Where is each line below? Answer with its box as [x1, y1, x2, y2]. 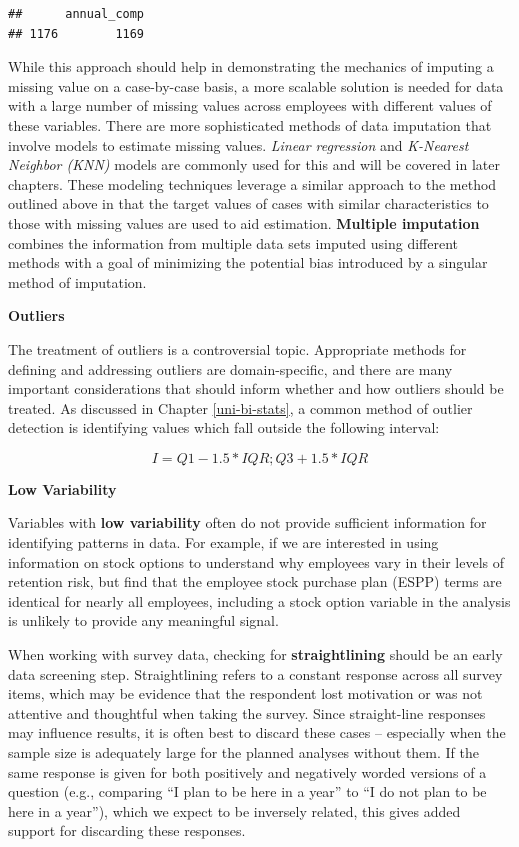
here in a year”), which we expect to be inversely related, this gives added [8, 800, 461, 821]
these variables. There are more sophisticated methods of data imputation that [8, 114, 492, 135]
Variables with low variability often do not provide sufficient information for [8, 512, 487, 533]
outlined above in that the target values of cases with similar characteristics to [8, 193, 489, 214]
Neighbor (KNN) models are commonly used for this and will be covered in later [8, 154, 500, 175]
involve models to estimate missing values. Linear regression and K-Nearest [8, 134, 469, 155]
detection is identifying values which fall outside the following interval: [8, 417, 440, 438]
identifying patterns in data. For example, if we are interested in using [8, 532, 439, 553]
